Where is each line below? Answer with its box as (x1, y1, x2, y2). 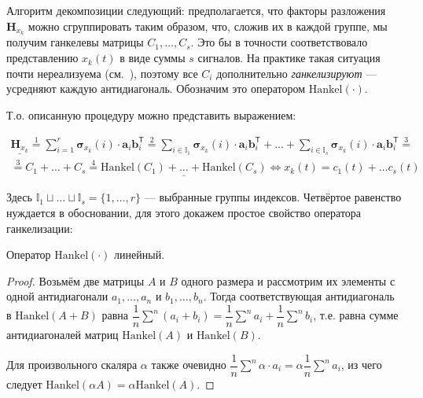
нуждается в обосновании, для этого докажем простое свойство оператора (6, 204, 362, 220)
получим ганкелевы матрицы (6, 34, 144, 50)
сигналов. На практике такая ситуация (197, 50, 381, 66)
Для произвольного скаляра (6, 356, 138, 373)
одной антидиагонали (6, 288, 109, 304)
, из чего (340, 356, 382, 373)
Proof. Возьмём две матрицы (6, 272, 145, 289)
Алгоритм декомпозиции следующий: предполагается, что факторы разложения (6, 2, 386, 18)
